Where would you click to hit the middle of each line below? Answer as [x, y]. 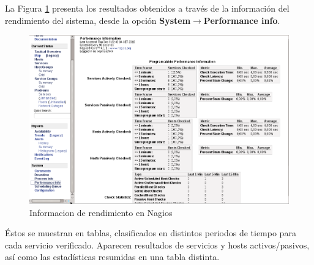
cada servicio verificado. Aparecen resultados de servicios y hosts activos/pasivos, [157, 244]
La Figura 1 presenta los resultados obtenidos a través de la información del [147, 8]
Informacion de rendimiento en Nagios [101, 212]
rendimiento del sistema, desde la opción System [98, 20]
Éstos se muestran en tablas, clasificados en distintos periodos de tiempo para [151, 233]
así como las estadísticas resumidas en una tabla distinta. [112, 257]
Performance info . [242, 20]
